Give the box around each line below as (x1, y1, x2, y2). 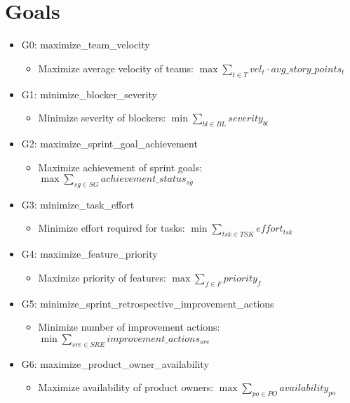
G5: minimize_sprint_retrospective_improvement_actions (21, 296, 274, 310)
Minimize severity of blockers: (38, 110, 166, 125)
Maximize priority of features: (38, 270, 166, 284)
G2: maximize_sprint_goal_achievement (21, 136, 198, 150)
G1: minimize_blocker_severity (21, 86, 157, 101)
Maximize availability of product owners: (38, 380, 214, 395)
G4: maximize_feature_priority (21, 246, 158, 261)
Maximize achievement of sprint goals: (38, 159, 203, 174)
